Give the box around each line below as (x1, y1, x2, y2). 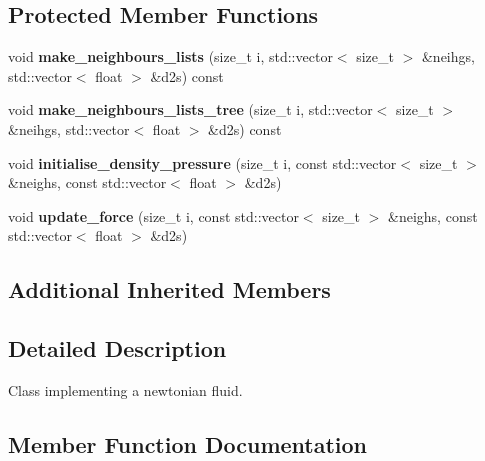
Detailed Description (8, 333, 227, 364)
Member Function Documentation (8, 428, 368, 459)
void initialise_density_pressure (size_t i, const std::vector (8, 152, 397, 173)
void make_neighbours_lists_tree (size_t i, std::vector (8, 99, 373, 120)
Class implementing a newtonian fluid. (8, 379, 243, 400)
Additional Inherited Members (8, 274, 331, 305)
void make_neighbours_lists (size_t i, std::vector (8, 46, 333, 67)
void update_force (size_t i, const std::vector (8, 205, 299, 226)
